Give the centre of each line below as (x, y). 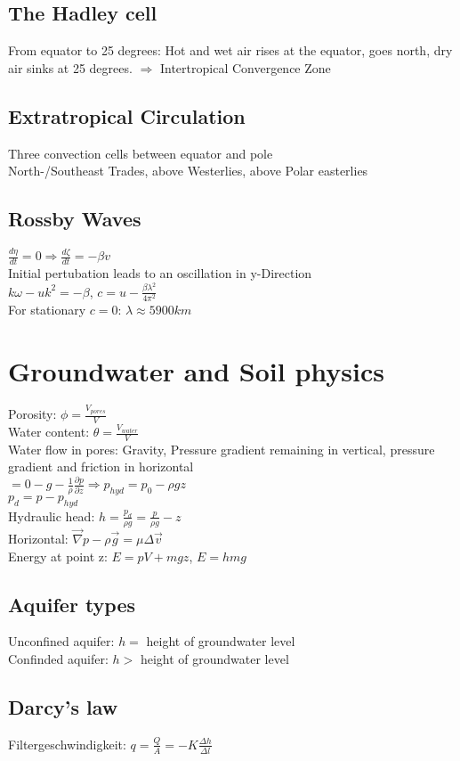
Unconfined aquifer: (61, 641)
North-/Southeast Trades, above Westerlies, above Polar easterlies (188, 171)
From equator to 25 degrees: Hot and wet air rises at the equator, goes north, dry (230, 50)
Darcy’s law (63, 706)
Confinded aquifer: (58, 658)
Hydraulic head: (52, 516)
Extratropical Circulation (127, 115)
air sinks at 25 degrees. (70, 67)
